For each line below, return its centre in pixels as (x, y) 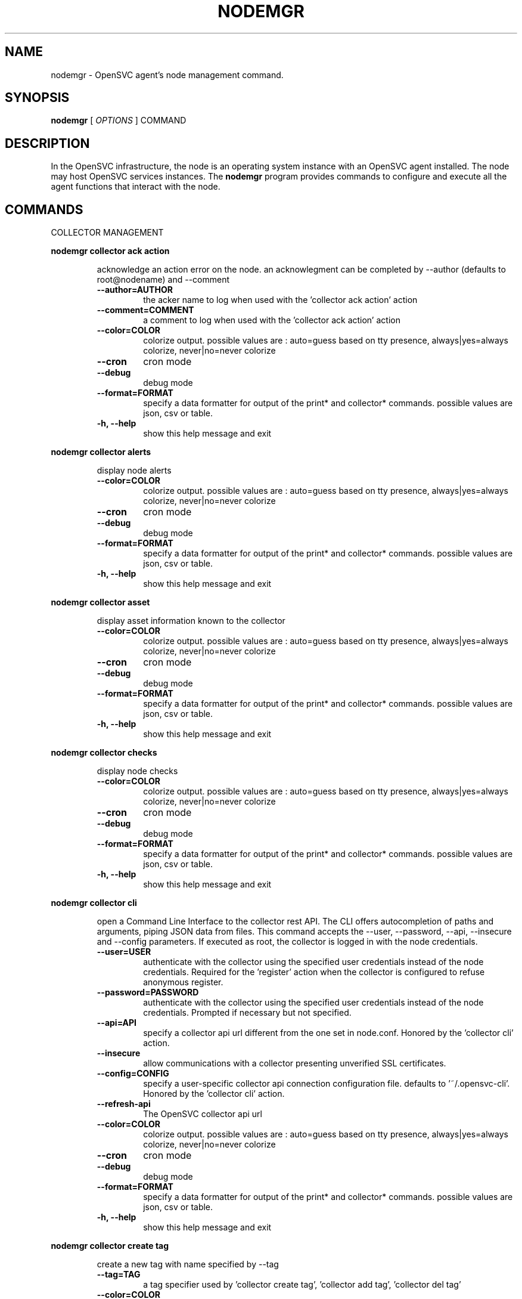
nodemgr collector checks (104, 753)
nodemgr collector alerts (101, 452)
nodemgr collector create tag (110, 1246)
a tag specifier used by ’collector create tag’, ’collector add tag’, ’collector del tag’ (302, 1285)
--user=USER (124, 952)
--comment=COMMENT (145, 310)
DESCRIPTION (47, 143)
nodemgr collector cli (94, 903)
